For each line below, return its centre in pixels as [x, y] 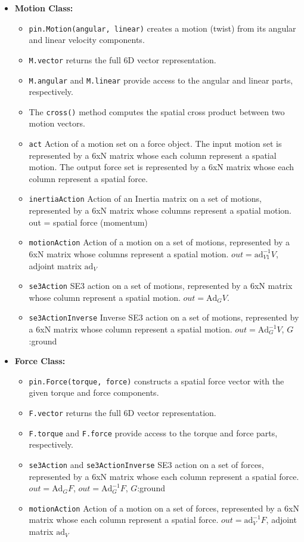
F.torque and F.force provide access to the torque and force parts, [153, 432]
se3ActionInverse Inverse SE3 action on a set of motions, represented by [164, 317]
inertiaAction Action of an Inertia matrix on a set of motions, [145, 198]
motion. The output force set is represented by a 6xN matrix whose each [162, 167]
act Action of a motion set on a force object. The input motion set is [155, 143]
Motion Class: [44, 8]
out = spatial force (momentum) [88, 222]
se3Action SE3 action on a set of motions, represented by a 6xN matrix [161, 286]
